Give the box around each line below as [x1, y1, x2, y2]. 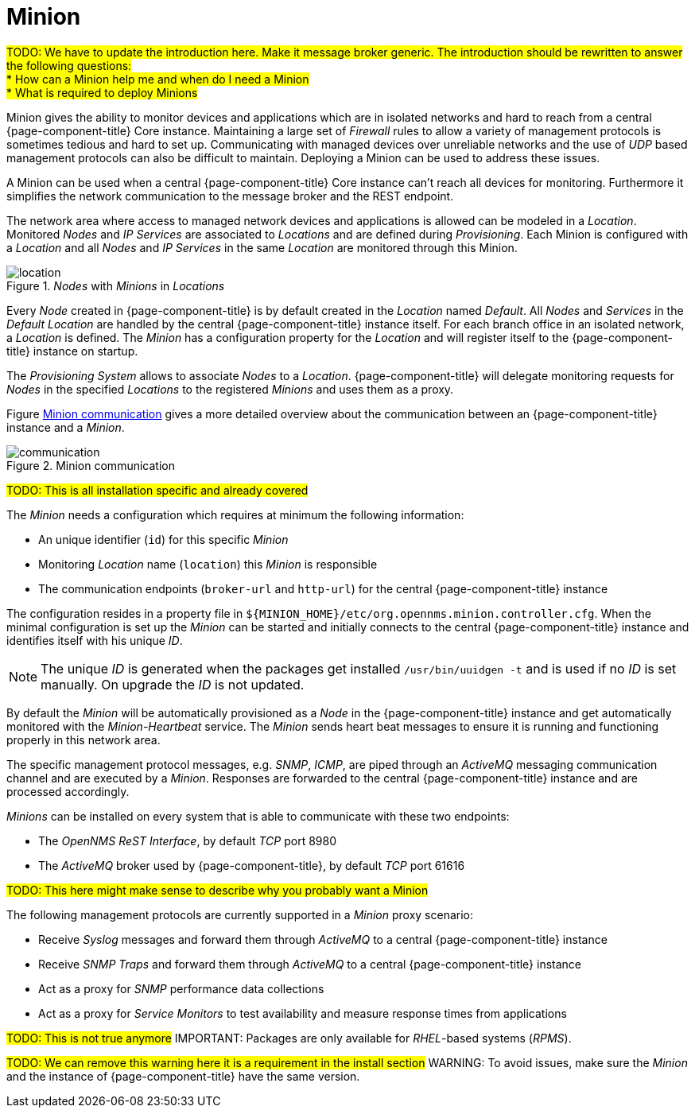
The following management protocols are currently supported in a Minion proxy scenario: [6, 907, 474, 922]
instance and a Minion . [6, 420, 125, 434]
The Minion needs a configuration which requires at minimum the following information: [6, 507, 464, 522]
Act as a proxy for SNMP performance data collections [38, 981, 324, 996]
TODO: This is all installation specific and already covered [6, 483, 309, 497]
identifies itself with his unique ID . [6, 633, 183, 647]
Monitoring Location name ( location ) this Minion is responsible [38, 557, 378, 571]
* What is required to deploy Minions [6, 85, 198, 99]
